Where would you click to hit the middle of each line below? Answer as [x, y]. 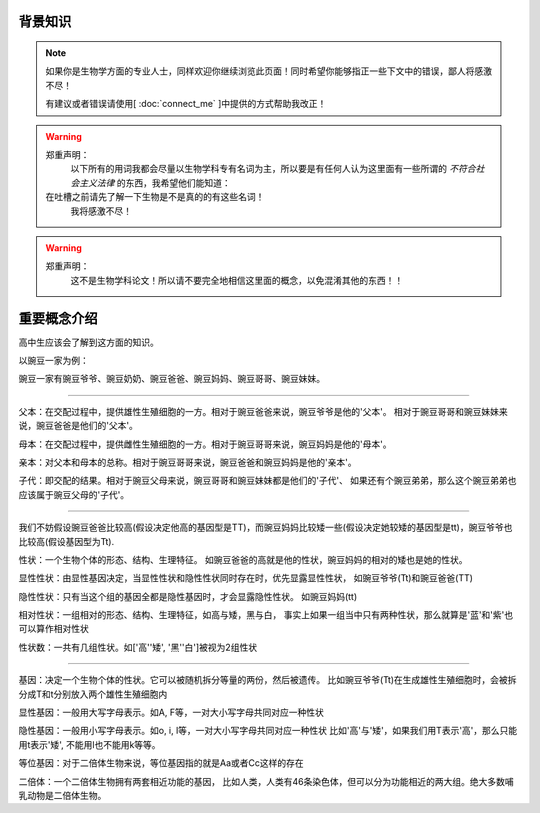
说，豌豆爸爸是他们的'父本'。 [78, 426]
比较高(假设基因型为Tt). [66, 541]
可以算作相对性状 [53, 629]
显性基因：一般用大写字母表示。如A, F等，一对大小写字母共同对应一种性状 [171, 712]
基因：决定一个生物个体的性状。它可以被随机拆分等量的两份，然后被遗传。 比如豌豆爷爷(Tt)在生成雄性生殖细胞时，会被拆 [267, 680]
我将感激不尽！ [101, 211]
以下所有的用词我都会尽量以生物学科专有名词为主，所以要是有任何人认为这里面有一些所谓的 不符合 [273, 169]
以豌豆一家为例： [53, 360]
